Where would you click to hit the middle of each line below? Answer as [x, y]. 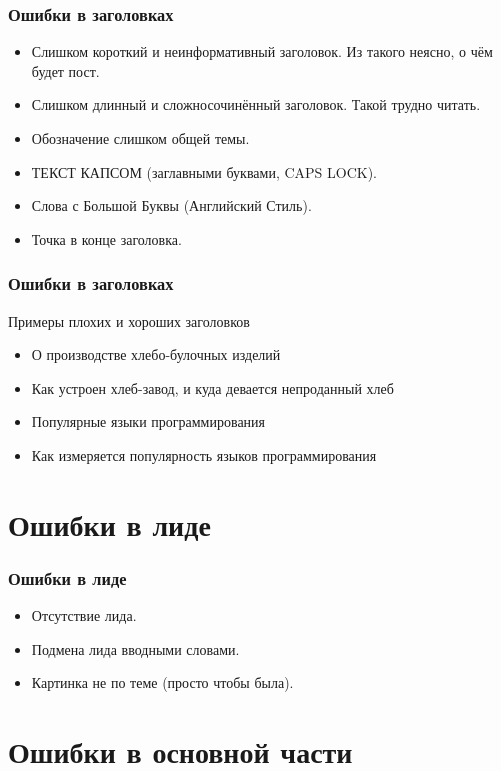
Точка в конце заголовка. [106, 238]
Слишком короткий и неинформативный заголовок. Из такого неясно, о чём [262, 51]
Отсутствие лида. [84, 615]
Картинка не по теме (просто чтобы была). [162, 682]
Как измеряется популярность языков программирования [204, 454]
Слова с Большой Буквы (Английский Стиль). [171, 205]
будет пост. [65, 70]
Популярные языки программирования [148, 421]
